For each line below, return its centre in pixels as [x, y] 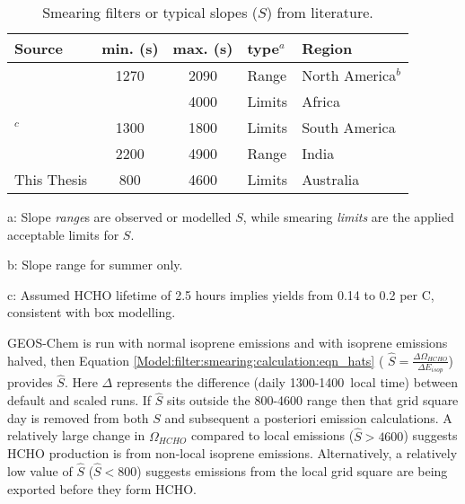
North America [349, 75]
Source [39, 48]
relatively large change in [76, 435]
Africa [321, 101]
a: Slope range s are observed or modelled [119, 217]
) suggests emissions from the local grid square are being [292, 471]
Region [327, 48]
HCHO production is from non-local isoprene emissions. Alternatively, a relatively [232, 453]
